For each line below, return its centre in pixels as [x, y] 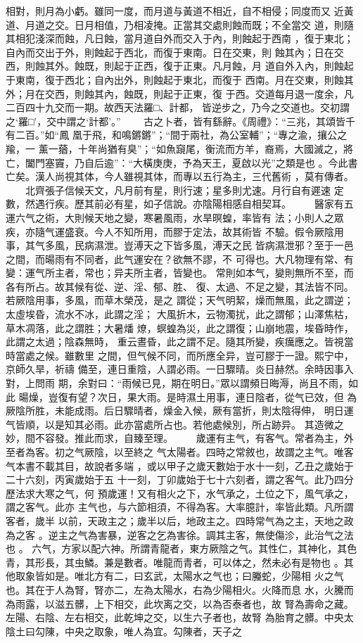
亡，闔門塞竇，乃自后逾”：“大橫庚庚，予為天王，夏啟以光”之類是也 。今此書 [182, 162]
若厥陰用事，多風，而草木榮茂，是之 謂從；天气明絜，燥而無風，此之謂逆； [180, 300]
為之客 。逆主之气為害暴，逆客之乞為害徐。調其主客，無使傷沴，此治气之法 [180, 534]
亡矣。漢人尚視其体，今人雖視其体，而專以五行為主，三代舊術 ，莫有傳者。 [180, 176]
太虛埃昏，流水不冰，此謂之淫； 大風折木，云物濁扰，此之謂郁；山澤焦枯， [180, 314]
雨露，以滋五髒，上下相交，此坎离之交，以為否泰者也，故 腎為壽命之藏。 [184, 603]
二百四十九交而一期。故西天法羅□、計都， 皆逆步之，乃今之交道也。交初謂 [178, 107]
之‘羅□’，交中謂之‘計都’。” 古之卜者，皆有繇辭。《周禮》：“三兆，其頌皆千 [180, 121]
